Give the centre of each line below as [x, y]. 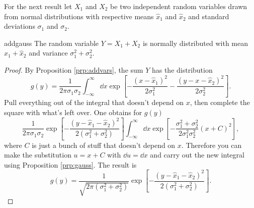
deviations [20, 26]
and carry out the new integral [197, 155]
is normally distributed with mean [195, 43]
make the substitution [38, 155]
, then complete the [220, 102]
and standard [209, 16]
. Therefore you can [211, 145]
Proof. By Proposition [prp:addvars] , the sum [74, 69]
